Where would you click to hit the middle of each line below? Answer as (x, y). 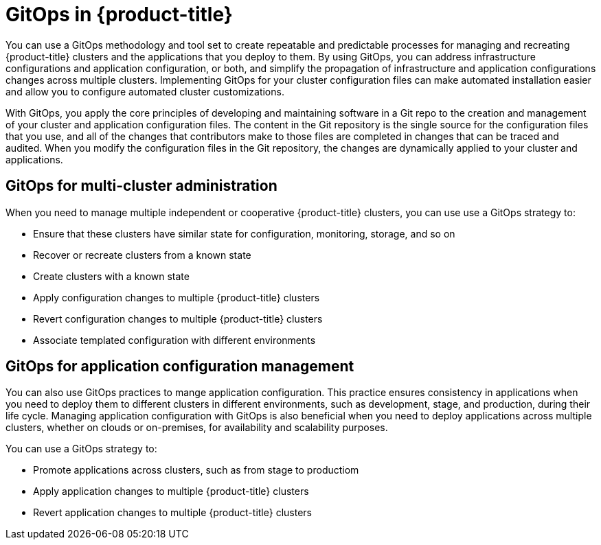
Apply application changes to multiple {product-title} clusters (171, 491)
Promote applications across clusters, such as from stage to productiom (196, 470)
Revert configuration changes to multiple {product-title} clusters (178, 318)
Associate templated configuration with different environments (174, 340)
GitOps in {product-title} (119, 14)
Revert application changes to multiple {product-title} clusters (172, 513)
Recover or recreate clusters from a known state (142, 255)
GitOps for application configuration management (180, 367)
